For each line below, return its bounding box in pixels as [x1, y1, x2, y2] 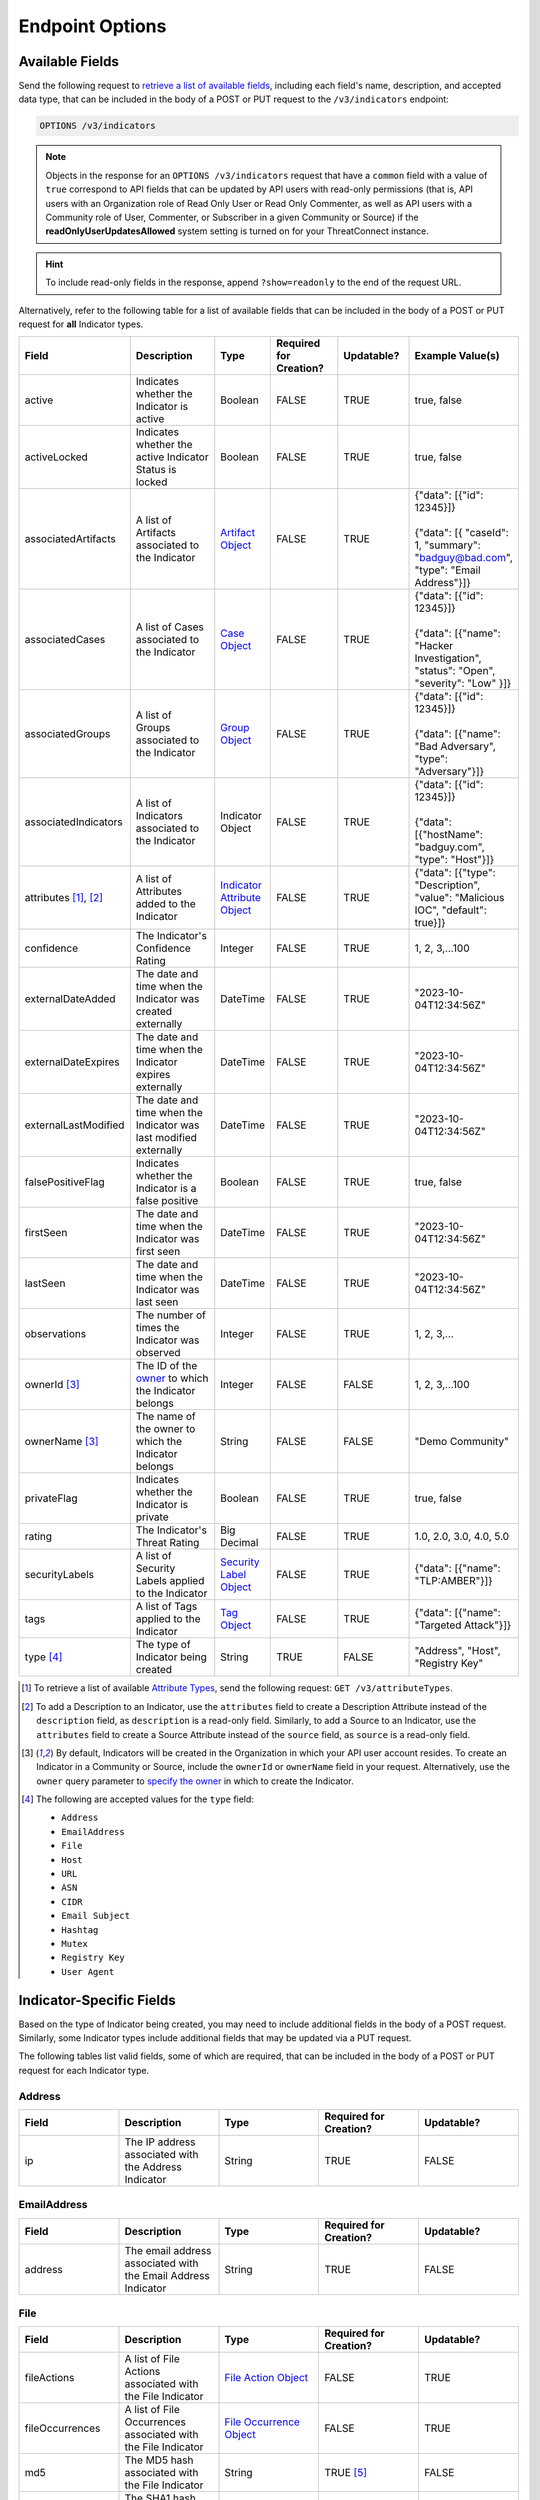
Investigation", [414, 651, 482, 665]
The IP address [124, 2135, 196, 2149]
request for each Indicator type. [18, 2064, 150, 2076]
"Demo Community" [414, 1435, 510, 1449]
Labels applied [135, 1574, 205, 1588]
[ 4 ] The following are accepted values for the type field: [21, 1793, 255, 1805]
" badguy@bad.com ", [414, 551, 514, 565]
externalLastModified [24, 1118, 125, 1132]
